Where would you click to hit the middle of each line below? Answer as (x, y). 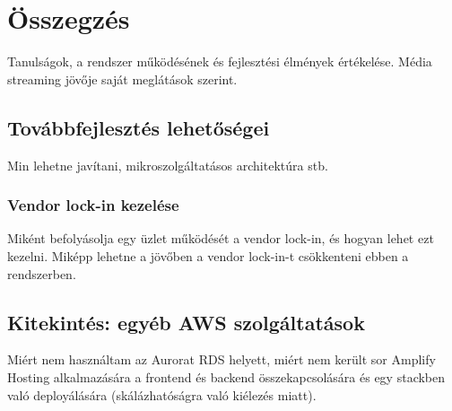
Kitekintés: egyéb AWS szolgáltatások (186, 322)
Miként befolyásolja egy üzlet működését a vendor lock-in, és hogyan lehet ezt (221, 238)
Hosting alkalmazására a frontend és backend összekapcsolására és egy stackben (226, 376)
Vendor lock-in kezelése (93, 205)
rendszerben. (42, 273)
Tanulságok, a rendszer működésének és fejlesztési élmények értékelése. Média (220, 61)
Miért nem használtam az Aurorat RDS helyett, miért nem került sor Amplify (222, 359)
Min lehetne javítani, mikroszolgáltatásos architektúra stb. (168, 165)
